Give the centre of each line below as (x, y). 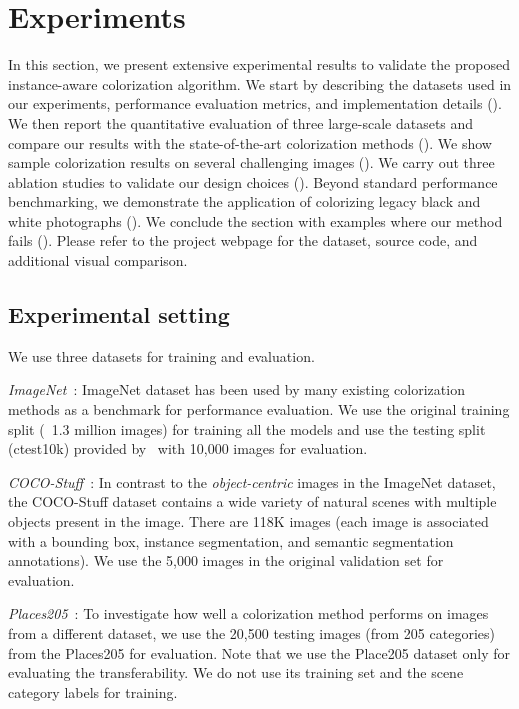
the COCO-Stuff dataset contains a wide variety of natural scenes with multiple (252, 501)
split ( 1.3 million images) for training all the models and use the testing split (247, 428)
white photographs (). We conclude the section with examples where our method (255, 220)
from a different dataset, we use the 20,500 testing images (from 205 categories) (251, 632)
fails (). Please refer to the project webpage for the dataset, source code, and (243, 240)
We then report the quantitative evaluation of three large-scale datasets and (241, 122)
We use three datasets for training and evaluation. (161, 355)
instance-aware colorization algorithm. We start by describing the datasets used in (260, 83)
